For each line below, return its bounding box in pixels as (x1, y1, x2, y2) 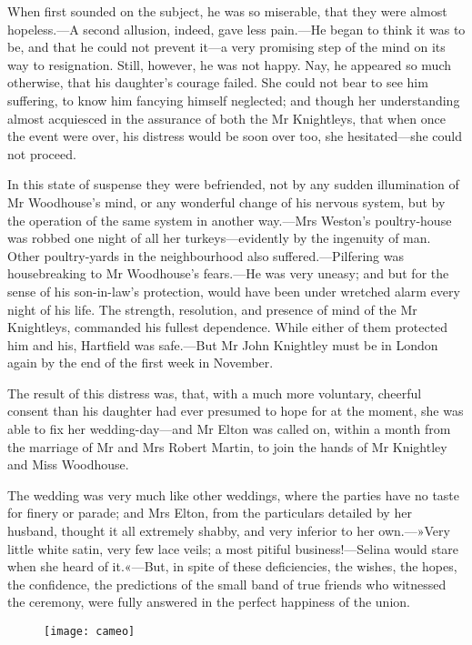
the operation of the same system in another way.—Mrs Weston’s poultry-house (7, 210, 452, 229)
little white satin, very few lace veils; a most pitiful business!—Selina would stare (7, 539, 459, 558)
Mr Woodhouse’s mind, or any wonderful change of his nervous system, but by (7, 192, 446, 211)
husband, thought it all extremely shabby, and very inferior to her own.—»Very (7, 521, 450, 540)
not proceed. (7, 144, 76, 163)
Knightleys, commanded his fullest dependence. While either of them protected (7, 317, 448, 337)
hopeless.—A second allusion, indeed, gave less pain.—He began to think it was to (7, 19, 466, 38)
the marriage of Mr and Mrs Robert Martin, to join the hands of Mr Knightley (7, 437, 447, 456)
